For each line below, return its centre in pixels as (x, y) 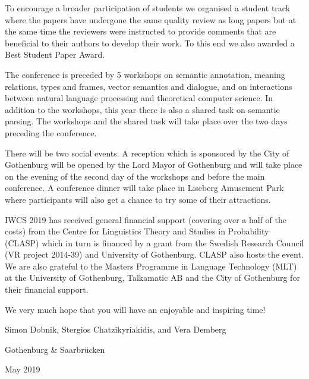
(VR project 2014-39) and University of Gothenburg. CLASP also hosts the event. (154, 254)
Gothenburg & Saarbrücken (55, 349)
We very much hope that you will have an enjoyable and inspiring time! (135, 309)
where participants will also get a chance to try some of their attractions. (138, 199)
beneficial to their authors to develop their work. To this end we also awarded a (150, 43)
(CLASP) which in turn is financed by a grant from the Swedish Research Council (154, 242)
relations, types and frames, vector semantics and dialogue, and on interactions (149, 86)
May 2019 (23, 369)
